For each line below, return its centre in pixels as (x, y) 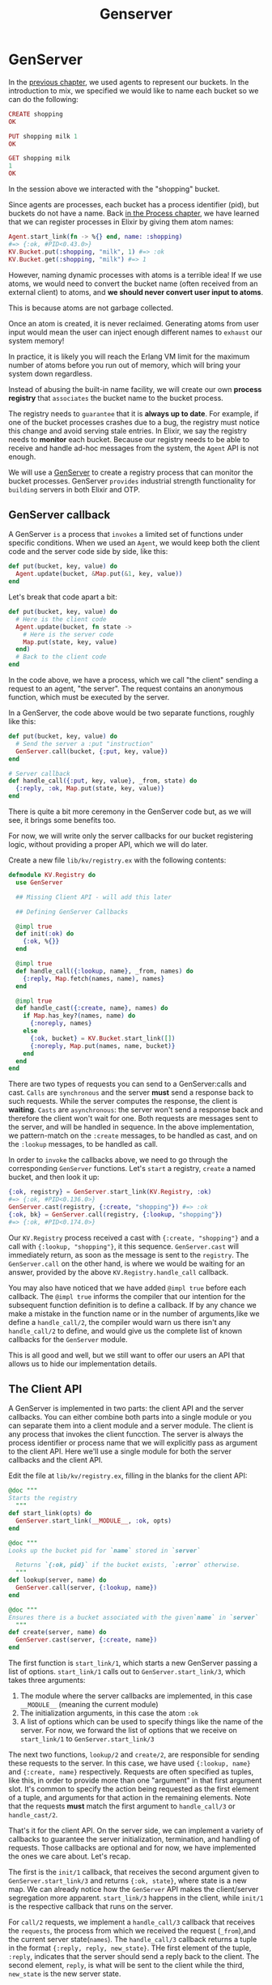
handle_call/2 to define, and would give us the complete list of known (125, 1331)
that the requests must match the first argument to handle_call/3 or (122, 1806)
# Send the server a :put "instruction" (85, 743)
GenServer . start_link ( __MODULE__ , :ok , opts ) (94, 1521)
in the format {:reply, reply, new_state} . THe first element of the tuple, (130, 1948)
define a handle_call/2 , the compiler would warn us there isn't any (119, 1322)
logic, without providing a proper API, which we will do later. (108, 844)
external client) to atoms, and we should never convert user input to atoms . (136, 292)
